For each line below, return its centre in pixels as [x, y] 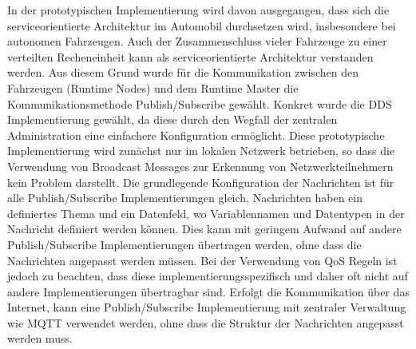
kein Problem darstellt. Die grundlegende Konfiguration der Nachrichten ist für [201, 182]
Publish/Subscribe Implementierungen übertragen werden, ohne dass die [184, 244]
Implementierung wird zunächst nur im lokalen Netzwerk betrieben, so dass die [201, 151]
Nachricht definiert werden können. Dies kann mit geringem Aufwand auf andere [204, 229]
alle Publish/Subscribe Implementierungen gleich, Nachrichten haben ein [185, 198]
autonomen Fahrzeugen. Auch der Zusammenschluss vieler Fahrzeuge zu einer [197, 41]
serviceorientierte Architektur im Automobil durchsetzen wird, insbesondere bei [202, 25]
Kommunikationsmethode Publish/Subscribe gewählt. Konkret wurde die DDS [200, 103]
